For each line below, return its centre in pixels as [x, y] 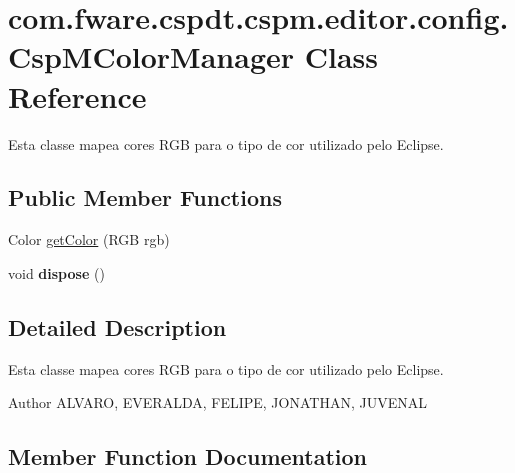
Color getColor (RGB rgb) [89, 239]
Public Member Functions [145, 197]
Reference [77, 95]
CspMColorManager [151, 56]
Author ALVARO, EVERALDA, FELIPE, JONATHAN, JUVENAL [217, 402]
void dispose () [56, 272]
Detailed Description [117, 326]
